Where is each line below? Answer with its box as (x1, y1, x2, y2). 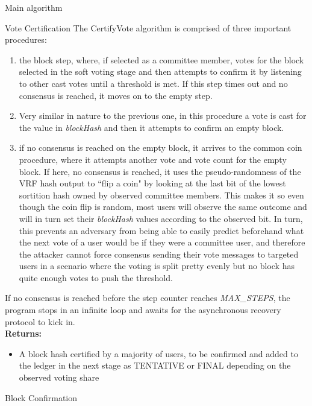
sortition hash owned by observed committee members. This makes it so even (19, 188, 304, 201)
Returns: (5, 327, 42, 340)
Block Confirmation (5, 391, 78, 404)
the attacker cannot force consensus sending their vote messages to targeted (19, 247, 299, 260)
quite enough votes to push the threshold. (19, 271, 173, 284)
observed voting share (19, 371, 99, 384)
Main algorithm (5, 1, 63, 13)
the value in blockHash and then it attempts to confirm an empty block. (19, 121, 284, 133)
